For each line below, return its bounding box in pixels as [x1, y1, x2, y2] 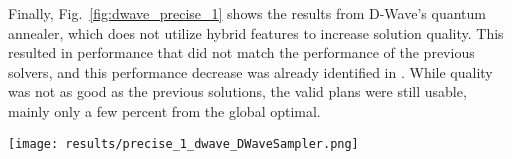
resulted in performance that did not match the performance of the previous [8, 42, 475, 63]
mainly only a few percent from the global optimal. [8, 100, 321, 121]
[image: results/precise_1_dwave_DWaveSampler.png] [8, 136, 359, 151]
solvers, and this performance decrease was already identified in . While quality [8, 61, 493, 82]
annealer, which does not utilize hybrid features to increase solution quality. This [8, 22, 504, 43]
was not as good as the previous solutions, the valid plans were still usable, [8, 81, 467, 102]
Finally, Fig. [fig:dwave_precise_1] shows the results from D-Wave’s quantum [8, 3, 486, 23]
